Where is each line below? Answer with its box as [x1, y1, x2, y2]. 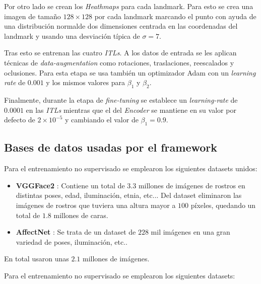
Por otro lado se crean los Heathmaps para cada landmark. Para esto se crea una [4, 1, 253, 11]
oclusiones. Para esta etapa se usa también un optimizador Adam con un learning [4, 67, 256, 78]
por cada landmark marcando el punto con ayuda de [94, 11, 256, 21]
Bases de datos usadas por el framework [4, 139, 218, 155]
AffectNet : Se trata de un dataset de [16, 227, 136, 237]
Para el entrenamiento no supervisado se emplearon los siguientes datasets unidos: [4, 163, 257, 174]
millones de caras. [53, 209, 108, 220]
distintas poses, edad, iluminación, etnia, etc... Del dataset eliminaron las [16, 190, 242, 200]
